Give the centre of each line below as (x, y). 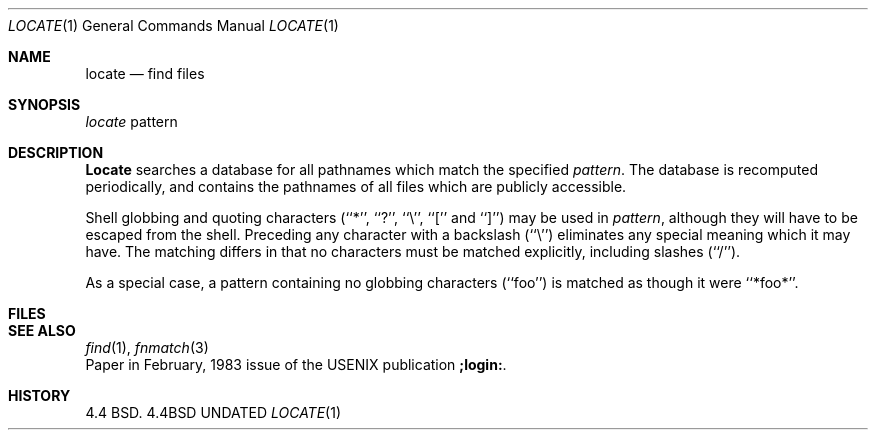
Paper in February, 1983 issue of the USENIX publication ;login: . (296, 364)
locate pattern (131, 121)
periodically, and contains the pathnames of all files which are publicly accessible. (356, 186)
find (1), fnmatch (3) (147, 347)
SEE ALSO (42, 330)
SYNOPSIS (44, 104)
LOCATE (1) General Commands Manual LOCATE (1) (173, 25)
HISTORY (39, 395)
